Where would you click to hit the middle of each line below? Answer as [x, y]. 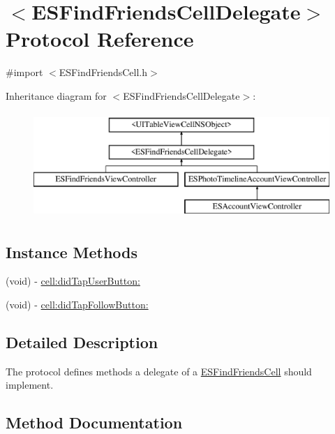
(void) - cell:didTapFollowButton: [77, 305]
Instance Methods [72, 252]
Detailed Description [82, 342]
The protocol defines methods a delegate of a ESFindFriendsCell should [159, 371]
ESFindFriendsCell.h [103, 72]
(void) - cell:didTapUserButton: [73, 281]
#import [24, 72]
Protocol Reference [100, 39]
